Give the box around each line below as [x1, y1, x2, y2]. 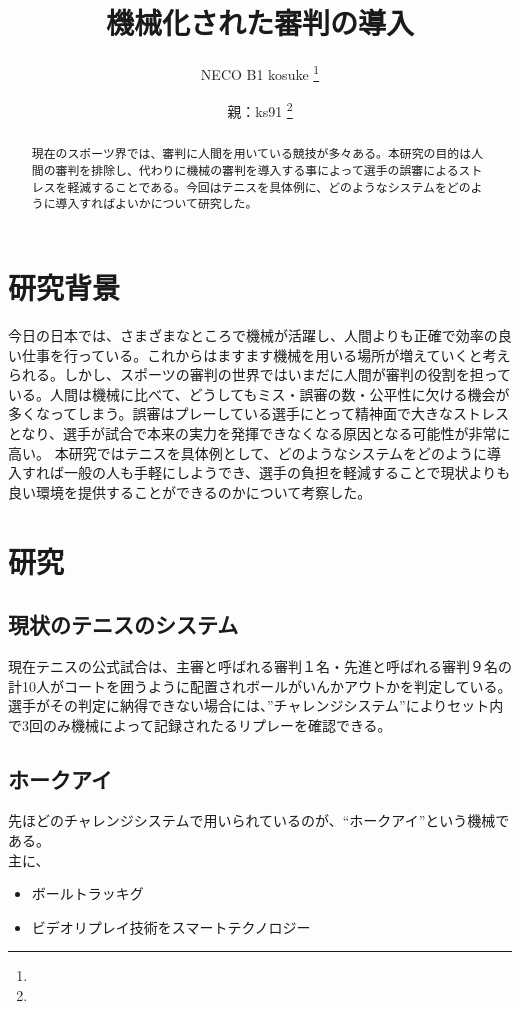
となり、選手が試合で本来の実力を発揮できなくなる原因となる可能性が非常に [8, 422, 511, 443]
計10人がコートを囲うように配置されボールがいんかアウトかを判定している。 [8, 675, 512, 696]
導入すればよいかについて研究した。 [55, 195, 258, 212]
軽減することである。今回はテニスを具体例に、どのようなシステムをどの [67, 178, 471, 195]
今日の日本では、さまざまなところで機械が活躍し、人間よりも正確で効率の [8, 324, 498, 345]
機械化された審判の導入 [105, 2, 414, 43]
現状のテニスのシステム [8, 609, 239, 640]
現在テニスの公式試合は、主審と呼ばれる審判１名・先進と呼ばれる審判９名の [8, 655, 512, 676]
